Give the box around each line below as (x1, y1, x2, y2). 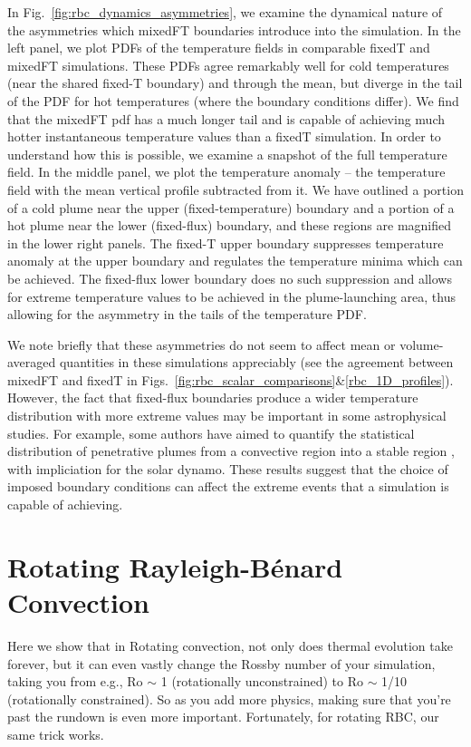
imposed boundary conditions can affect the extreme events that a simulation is (7, 477, 449, 496)
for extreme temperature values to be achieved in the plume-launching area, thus (7, 286, 456, 306)
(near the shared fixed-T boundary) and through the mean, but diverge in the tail (7, 73, 463, 92)
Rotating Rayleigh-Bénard (7, 548, 343, 585)
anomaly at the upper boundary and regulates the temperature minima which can (7, 251, 463, 270)
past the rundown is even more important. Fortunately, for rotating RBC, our (7, 707, 439, 726)
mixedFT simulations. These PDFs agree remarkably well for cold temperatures (7, 55, 449, 74)
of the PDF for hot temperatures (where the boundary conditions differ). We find (7, 91, 459, 110)
